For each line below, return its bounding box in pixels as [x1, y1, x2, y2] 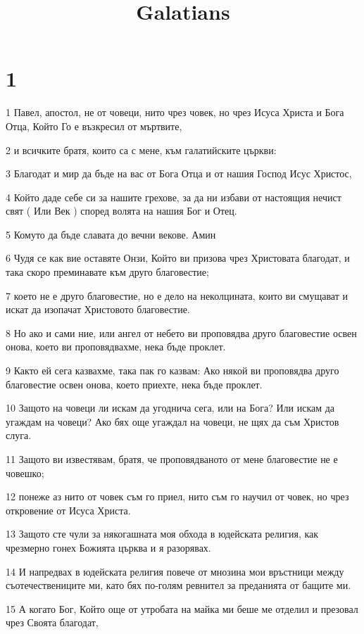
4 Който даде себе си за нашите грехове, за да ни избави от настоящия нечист [6, 189, 341, 204]
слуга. [6, 428, 32, 443]
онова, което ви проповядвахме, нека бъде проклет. [6, 339, 226, 354]
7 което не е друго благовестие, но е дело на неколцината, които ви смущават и [6, 288, 348, 303]
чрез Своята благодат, [6, 615, 99, 630]
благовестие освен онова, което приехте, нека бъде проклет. [6, 376, 263, 391]
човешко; [6, 465, 44, 480]
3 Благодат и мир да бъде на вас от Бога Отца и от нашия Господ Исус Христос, [6, 166, 352, 181]
